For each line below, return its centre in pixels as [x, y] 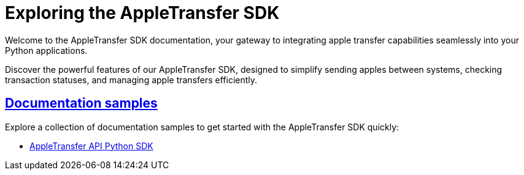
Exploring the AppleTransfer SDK [142, 13]
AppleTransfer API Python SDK [91, 146]
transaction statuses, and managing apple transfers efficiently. [131, 80]
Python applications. [46, 50]
